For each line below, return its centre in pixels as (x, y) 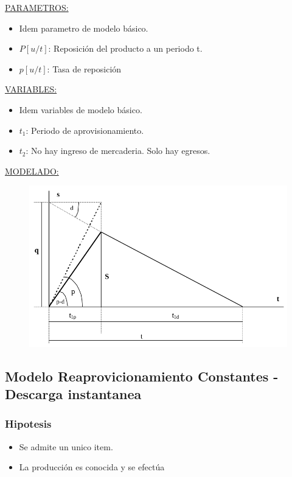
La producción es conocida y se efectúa (92, 467)
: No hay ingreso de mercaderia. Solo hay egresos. (118, 151)
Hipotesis (28, 424)
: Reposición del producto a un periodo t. (125, 48)
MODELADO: (32, 171)
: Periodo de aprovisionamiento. (85, 130)
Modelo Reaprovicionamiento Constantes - (142, 376)
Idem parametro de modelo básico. (84, 28)
